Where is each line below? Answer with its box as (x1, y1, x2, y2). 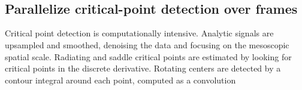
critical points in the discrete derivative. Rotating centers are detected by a (5, 62, 281, 75)
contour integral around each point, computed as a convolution (5, 73, 236, 86)
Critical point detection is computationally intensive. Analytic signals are (5, 27, 274, 39)
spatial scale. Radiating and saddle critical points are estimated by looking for (5, 50, 292, 63)
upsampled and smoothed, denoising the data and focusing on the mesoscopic (5, 38, 289, 51)
